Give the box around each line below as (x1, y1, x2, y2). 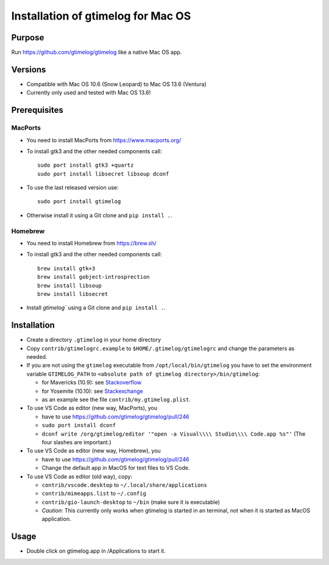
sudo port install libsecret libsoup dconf (37, 170, 169, 177)
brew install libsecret (37, 290, 108, 297)
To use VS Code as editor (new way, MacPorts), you (26, 405, 158, 412)
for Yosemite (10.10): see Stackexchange (41, 387, 143, 395)
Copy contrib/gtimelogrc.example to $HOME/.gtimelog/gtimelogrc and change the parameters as (26, 345, 295, 352)
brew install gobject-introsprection (37, 273, 150, 281)
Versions (11, 64, 46, 74)
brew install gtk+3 (37, 265, 96, 272)
